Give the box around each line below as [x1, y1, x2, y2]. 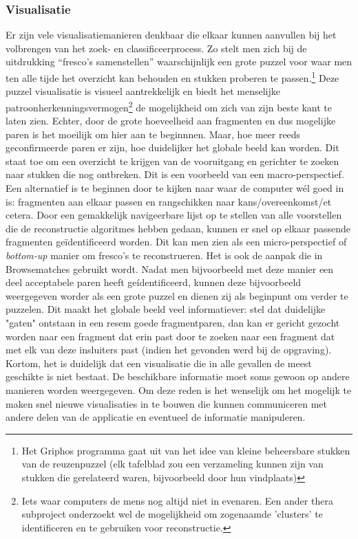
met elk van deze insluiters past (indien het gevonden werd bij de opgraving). [6, 342, 332, 357]
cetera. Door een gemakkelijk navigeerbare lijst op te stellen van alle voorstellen [6, 208, 342, 222]
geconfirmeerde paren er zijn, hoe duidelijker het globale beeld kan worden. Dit [6, 140, 339, 155]
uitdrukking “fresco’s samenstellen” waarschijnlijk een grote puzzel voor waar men [6, 54, 352, 69]
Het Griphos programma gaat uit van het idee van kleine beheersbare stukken [21, 443, 350, 457]
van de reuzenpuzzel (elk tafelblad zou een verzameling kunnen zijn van [21, 456, 324, 471]
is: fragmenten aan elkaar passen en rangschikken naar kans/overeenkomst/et [6, 194, 332, 208]
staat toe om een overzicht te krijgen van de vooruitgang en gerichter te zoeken [6, 153, 339, 168]
